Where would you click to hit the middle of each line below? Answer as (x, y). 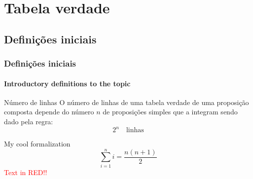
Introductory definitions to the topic (67, 83)
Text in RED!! (26, 172)
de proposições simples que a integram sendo (170, 112)
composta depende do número (49, 112)
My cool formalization (37, 144)
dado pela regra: (29, 121)
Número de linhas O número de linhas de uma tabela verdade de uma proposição (126, 102)
